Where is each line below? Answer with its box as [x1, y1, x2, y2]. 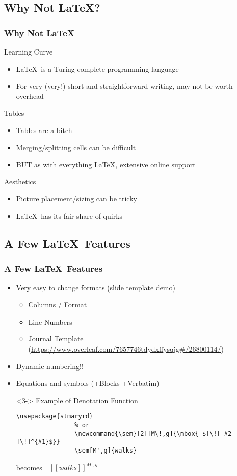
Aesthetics [4, 176, 36, 187]
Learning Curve [4, 46, 53, 57]
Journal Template [28, 333, 84, 344]
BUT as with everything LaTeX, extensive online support [16, 159, 196, 170]
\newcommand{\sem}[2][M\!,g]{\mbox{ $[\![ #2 [74, 430, 232, 437]
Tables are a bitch [16, 124, 72, 135]
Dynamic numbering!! [16, 360, 84, 371]
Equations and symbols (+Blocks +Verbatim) [16, 378, 160, 388]
